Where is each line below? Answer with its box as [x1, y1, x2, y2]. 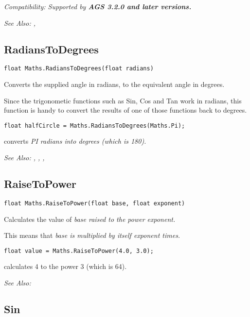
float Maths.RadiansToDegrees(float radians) [4, 65, 154, 72]
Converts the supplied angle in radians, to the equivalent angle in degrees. [4, 79, 225, 89]
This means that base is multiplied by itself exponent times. [4, 230, 180, 240]
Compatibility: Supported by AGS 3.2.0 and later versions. [4, 1, 192, 11]
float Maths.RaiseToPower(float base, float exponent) [4, 200, 185, 207]
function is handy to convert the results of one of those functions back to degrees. [4, 105, 247, 115]
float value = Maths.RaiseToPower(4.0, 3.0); [4, 247, 154, 254]
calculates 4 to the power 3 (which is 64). [4, 261, 127, 271]
